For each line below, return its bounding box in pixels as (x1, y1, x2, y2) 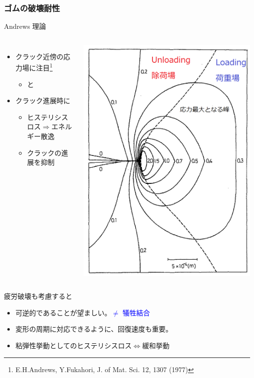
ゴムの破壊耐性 (4, 1, 60, 14)
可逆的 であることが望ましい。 (15, 307, 111, 317)
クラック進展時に (15, 95, 70, 106)
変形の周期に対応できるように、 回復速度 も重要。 (15, 324, 173, 334)
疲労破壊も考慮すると (4, 291, 72, 301)
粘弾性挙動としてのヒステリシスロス (15, 340, 132, 351)
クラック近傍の (15, 51, 63, 61)
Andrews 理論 (4, 21, 46, 31)
